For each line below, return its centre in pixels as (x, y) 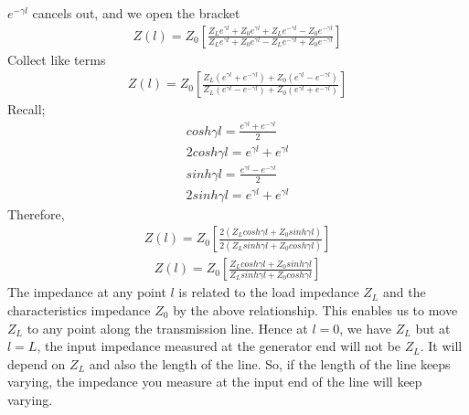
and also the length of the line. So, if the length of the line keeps (270, 363)
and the (404, 292)
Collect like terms (57, 59)
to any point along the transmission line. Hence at (167, 328)
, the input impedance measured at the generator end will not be (219, 346)
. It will (441, 346)
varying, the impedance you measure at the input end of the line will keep (215, 382)
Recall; (27, 109)
